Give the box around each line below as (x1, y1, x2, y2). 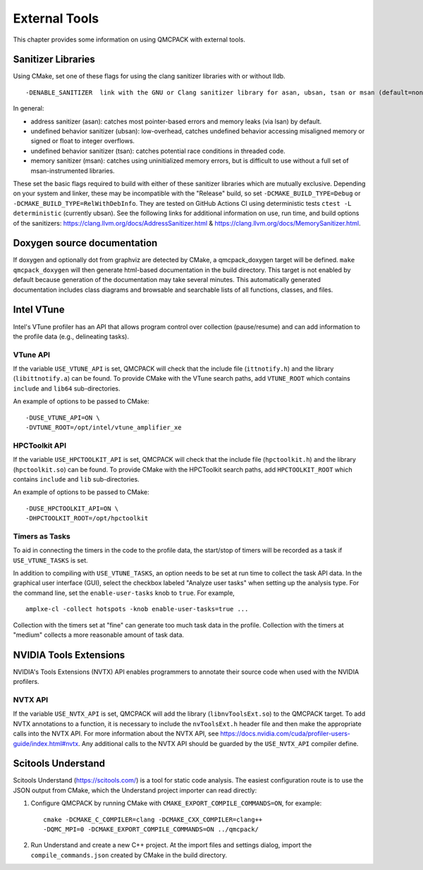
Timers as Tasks (13, 531, 70, 541)
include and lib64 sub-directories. (13, 384, 121, 393)
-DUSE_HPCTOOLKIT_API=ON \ (25, 504, 119, 513)
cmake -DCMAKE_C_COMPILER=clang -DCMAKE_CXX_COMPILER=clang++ (43, 815, 263, 823)
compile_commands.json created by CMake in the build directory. (30, 850, 228, 859)
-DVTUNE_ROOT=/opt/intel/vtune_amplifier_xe (25, 424, 183, 431)
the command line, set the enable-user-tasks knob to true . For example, (13, 589, 235, 597)
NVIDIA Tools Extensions (13, 649, 125, 661)
